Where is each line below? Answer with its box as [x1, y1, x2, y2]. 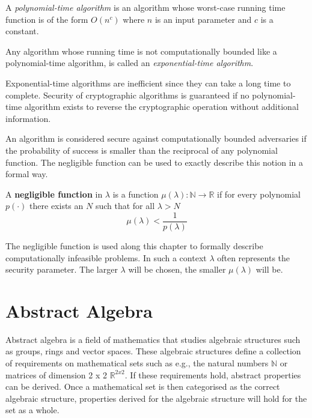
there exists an [29, 199, 84, 212]
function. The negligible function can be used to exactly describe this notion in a [5, 156, 303, 168]
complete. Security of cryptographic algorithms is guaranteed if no [5, 88, 249, 101]
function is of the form [5, 13, 88, 25]
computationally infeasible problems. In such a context [5, 251, 207, 264]
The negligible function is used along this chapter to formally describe [5, 239, 263, 252]
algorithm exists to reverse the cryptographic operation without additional [24, 100, 299, 113]
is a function [112, 187, 159, 200]
